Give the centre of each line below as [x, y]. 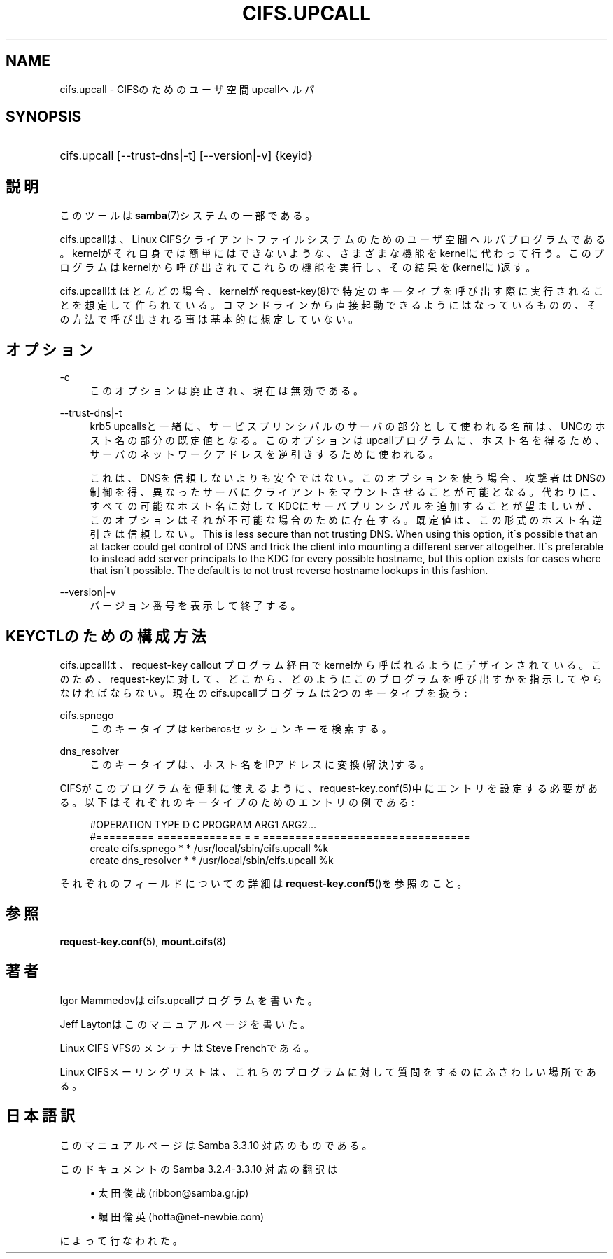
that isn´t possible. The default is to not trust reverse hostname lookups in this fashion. [289, 571]
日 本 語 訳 [40, 1116]
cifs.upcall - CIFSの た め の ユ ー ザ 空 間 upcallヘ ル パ [187, 89]
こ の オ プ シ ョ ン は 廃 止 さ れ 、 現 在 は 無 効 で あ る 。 [227, 391]
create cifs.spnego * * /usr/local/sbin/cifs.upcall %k [209, 848]
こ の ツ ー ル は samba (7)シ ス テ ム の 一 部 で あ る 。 [188, 216]
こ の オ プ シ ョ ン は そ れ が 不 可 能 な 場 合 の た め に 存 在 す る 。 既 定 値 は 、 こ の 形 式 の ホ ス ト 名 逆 [346, 520]
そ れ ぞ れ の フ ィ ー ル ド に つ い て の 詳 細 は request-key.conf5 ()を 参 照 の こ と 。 [263, 883]
